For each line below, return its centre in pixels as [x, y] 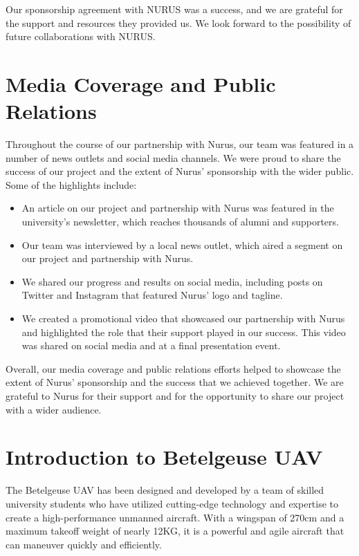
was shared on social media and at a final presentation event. [151, 345]
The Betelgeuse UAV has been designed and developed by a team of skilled [165, 490]
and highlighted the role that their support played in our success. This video [184, 332]
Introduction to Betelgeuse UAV [164, 457]
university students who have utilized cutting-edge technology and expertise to [172, 503]
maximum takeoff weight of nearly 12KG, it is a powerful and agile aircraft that [175, 531]
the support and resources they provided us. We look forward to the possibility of [178, 22]
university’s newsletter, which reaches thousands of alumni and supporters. [180, 222]
